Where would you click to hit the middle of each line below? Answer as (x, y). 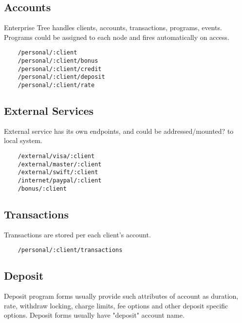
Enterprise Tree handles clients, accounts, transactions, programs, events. (113, 27)
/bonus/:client (42, 188)
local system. (23, 140)
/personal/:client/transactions (70, 250)
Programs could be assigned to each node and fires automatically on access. (117, 37)
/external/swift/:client (58, 172)
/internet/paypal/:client (60, 181)
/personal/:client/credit (60, 69)
